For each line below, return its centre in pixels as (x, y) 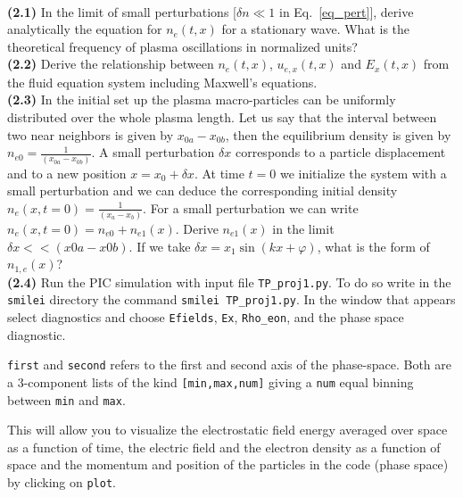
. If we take (160, 246)
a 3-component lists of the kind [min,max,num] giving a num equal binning (211, 381)
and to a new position (67, 173)
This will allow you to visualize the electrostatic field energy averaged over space (227, 430)
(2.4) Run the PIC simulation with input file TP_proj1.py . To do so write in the (229, 282)
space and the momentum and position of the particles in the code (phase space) (228, 464)
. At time (219, 173)
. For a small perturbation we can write (251, 207)
